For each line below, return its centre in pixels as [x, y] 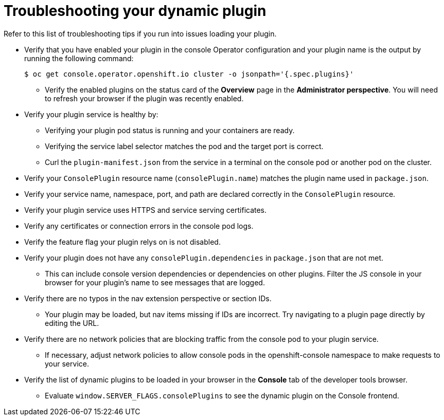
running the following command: [79, 58]
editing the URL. [72, 323]
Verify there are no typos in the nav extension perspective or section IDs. [148, 298]
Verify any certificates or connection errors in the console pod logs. [139, 226]
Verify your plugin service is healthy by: [91, 114]
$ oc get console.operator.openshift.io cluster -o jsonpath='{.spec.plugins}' [189, 74]
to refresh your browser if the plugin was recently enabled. [144, 98]
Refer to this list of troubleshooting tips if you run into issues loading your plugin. [140, 33]
